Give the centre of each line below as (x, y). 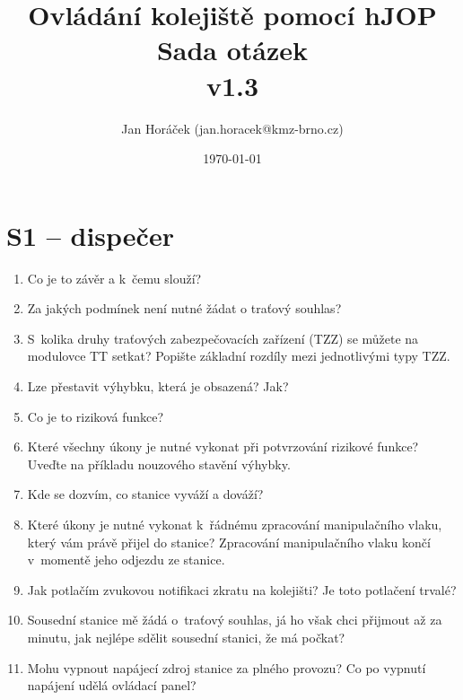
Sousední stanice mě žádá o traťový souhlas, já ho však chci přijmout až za (235, 620)
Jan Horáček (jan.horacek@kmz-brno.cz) (232, 128)
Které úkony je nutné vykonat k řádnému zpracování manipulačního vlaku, (235, 524)
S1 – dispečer (90, 235)
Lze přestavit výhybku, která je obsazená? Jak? (158, 386)
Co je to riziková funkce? (96, 416)
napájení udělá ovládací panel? (112, 685)
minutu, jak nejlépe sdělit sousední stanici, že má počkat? (186, 637)
